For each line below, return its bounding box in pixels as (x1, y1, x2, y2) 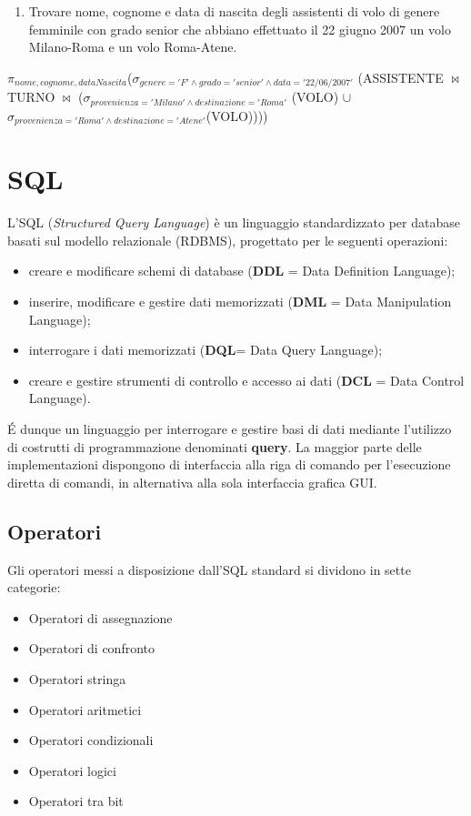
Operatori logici (28, 761, 116, 780)
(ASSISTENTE (357, 67, 444, 86)
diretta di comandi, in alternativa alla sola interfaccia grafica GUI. (7, 472, 377, 491)
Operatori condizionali (28, 730, 154, 750)
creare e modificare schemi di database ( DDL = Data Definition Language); (28, 261, 456, 280)
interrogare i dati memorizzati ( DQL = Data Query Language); (28, 340, 383, 359)
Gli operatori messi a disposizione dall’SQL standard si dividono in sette (7, 559, 411, 579)
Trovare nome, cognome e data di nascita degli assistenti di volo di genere (28, 2, 440, 20)
